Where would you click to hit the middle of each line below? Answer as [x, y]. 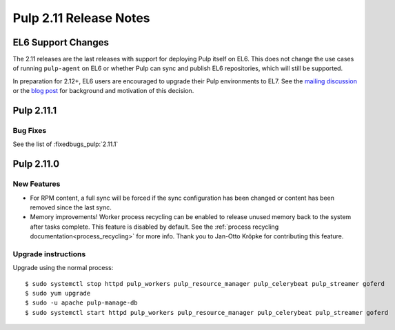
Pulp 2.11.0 [36, 164]
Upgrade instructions [49, 254]
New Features [37, 184]
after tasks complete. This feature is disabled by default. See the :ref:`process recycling [154, 227]
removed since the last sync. [71, 207]
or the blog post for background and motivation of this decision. [103, 91]
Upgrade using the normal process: [63, 268]
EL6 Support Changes [61, 42]
